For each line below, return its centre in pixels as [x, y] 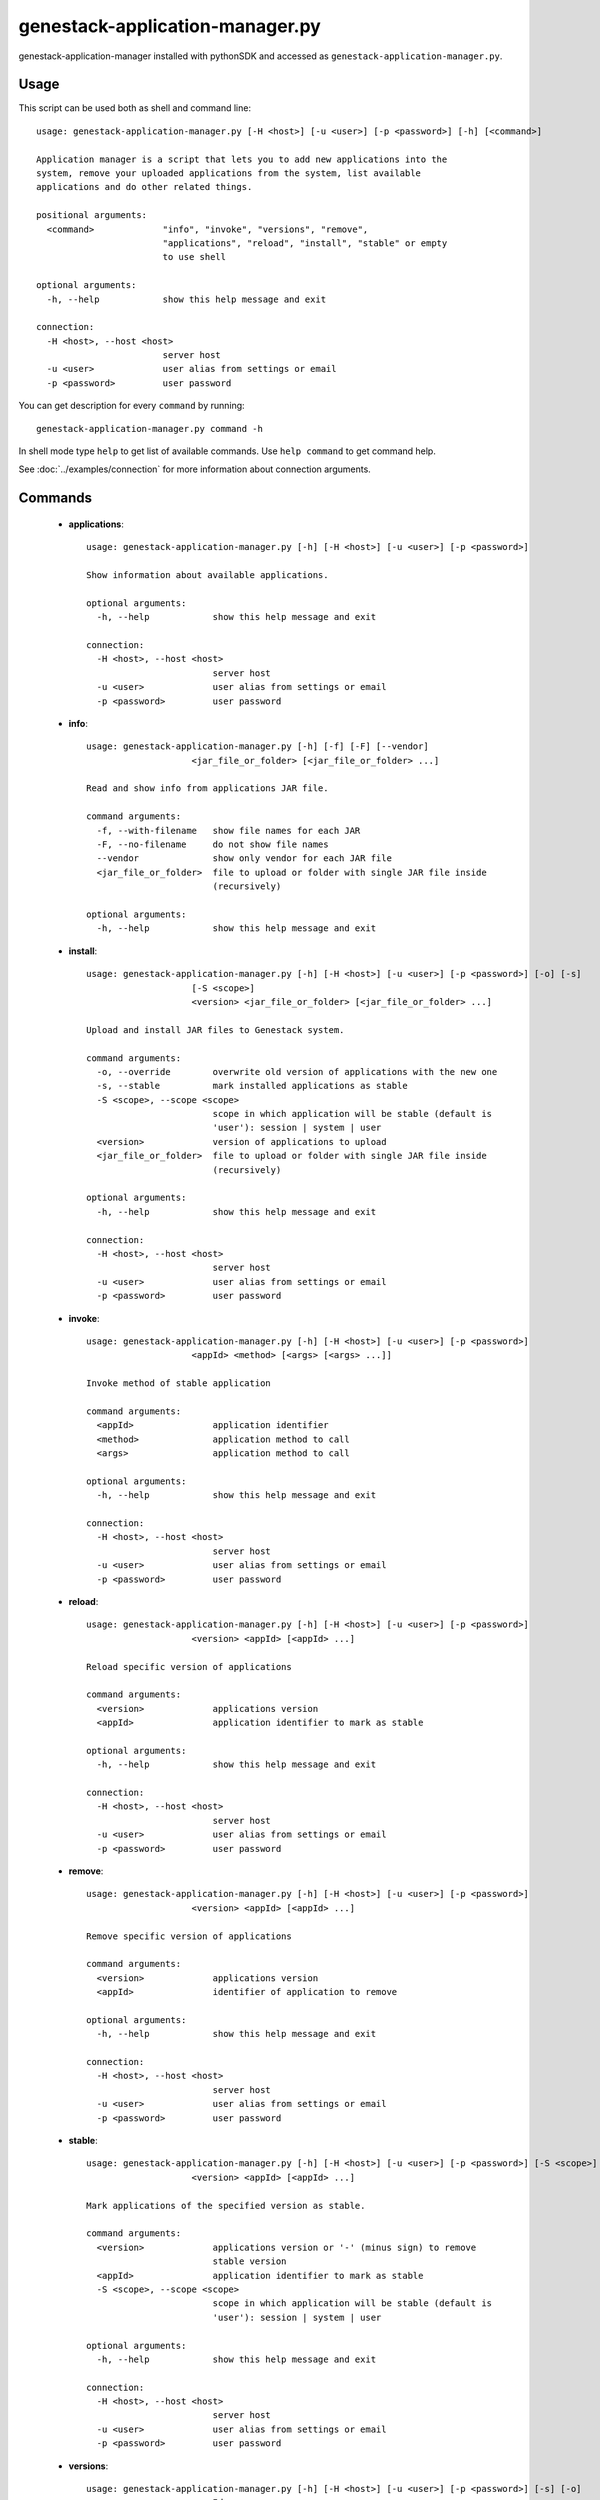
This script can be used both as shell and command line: [135, 108]
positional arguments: [92, 215]
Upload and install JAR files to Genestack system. [215, 1029]
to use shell [194, 257]
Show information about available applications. [207, 575]
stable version [249, 2261]
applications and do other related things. [144, 187]
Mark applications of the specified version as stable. [226, 2205]
